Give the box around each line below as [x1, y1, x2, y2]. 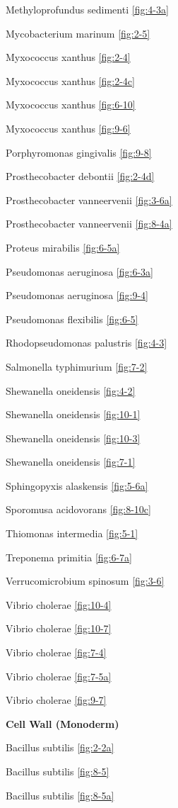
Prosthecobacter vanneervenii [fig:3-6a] [6, 192, 172, 207]
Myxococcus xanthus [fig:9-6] [6, 120, 131, 135]
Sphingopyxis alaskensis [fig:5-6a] [6, 478, 148, 493]
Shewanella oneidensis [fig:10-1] [6, 407, 141, 422]
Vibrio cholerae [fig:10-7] [6, 621, 112, 636]
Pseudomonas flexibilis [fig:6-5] [6, 311, 138, 326]
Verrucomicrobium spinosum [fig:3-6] [6, 573, 165, 588]
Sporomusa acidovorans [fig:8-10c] [6, 502, 151, 517]
